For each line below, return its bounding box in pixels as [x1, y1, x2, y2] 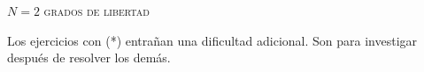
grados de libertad [43, 2, 150, 19]
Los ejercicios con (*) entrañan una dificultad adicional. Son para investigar [7, 31, 418, 49]
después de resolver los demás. [7, 48, 171, 67]
